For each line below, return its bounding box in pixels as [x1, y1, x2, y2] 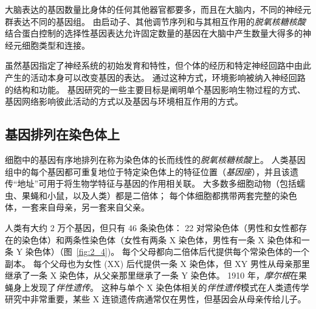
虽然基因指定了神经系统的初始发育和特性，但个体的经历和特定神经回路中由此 [5, 59, 311, 72]
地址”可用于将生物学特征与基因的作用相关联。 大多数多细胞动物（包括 [17, 177, 297, 190]
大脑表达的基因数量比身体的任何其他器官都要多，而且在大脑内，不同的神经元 [5, 3, 311, 15]
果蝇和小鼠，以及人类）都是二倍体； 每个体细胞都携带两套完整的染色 [21, 189, 297, 201]
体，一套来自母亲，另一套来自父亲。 [5, 201, 149, 214]
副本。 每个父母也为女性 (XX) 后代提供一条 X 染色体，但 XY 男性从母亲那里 [5, 257, 311, 269]
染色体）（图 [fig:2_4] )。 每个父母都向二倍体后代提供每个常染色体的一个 [25, 245, 309, 258]
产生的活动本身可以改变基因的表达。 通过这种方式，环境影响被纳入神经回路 [5, 71, 306, 83]
